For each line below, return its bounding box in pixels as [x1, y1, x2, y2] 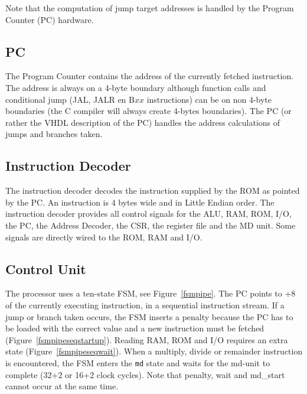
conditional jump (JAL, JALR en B [5, 93, 135, 105]
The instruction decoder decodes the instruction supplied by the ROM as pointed [5, 184, 300, 197]
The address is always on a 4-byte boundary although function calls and [5, 81, 266, 93]
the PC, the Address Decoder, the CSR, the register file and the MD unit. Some [5, 219, 296, 231]
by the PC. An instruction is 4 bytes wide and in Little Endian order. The [5, 196, 275, 208]
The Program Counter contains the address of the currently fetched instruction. [5, 70, 294, 82]
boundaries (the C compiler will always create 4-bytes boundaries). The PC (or [5, 105, 292, 117]
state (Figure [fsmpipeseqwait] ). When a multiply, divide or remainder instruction [5, 345, 303, 357]
